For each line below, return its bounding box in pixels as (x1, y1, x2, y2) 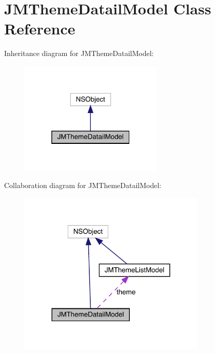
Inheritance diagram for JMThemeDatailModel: (4, 48, 154, 59)
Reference (4, 18, 75, 39)
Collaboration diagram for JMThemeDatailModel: (4, 180, 162, 191)
